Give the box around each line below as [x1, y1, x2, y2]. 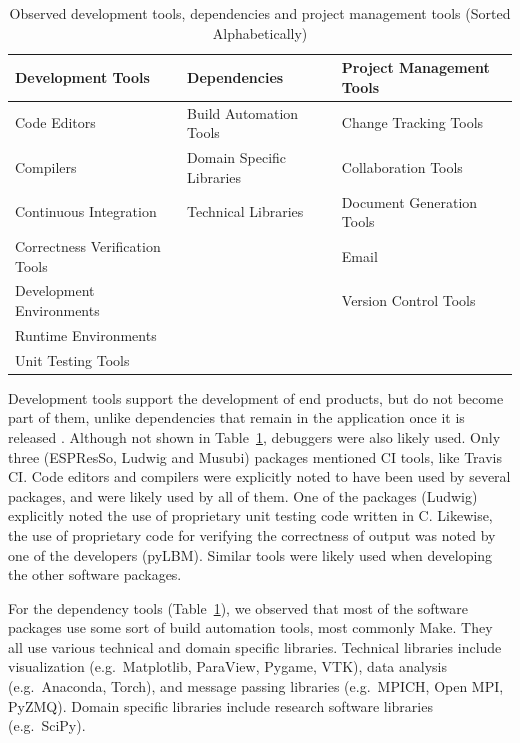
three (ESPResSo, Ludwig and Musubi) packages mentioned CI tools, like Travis [8, 446, 502, 467]
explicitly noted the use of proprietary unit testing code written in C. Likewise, [8, 505, 493, 526]
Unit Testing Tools [15, 349, 130, 370]
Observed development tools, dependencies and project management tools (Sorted [9, 3, 511, 23]
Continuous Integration [15, 201, 157, 222]
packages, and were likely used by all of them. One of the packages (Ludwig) [8, 485, 478, 506]
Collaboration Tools [341, 156, 463, 177]
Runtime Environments [15, 324, 157, 345]
